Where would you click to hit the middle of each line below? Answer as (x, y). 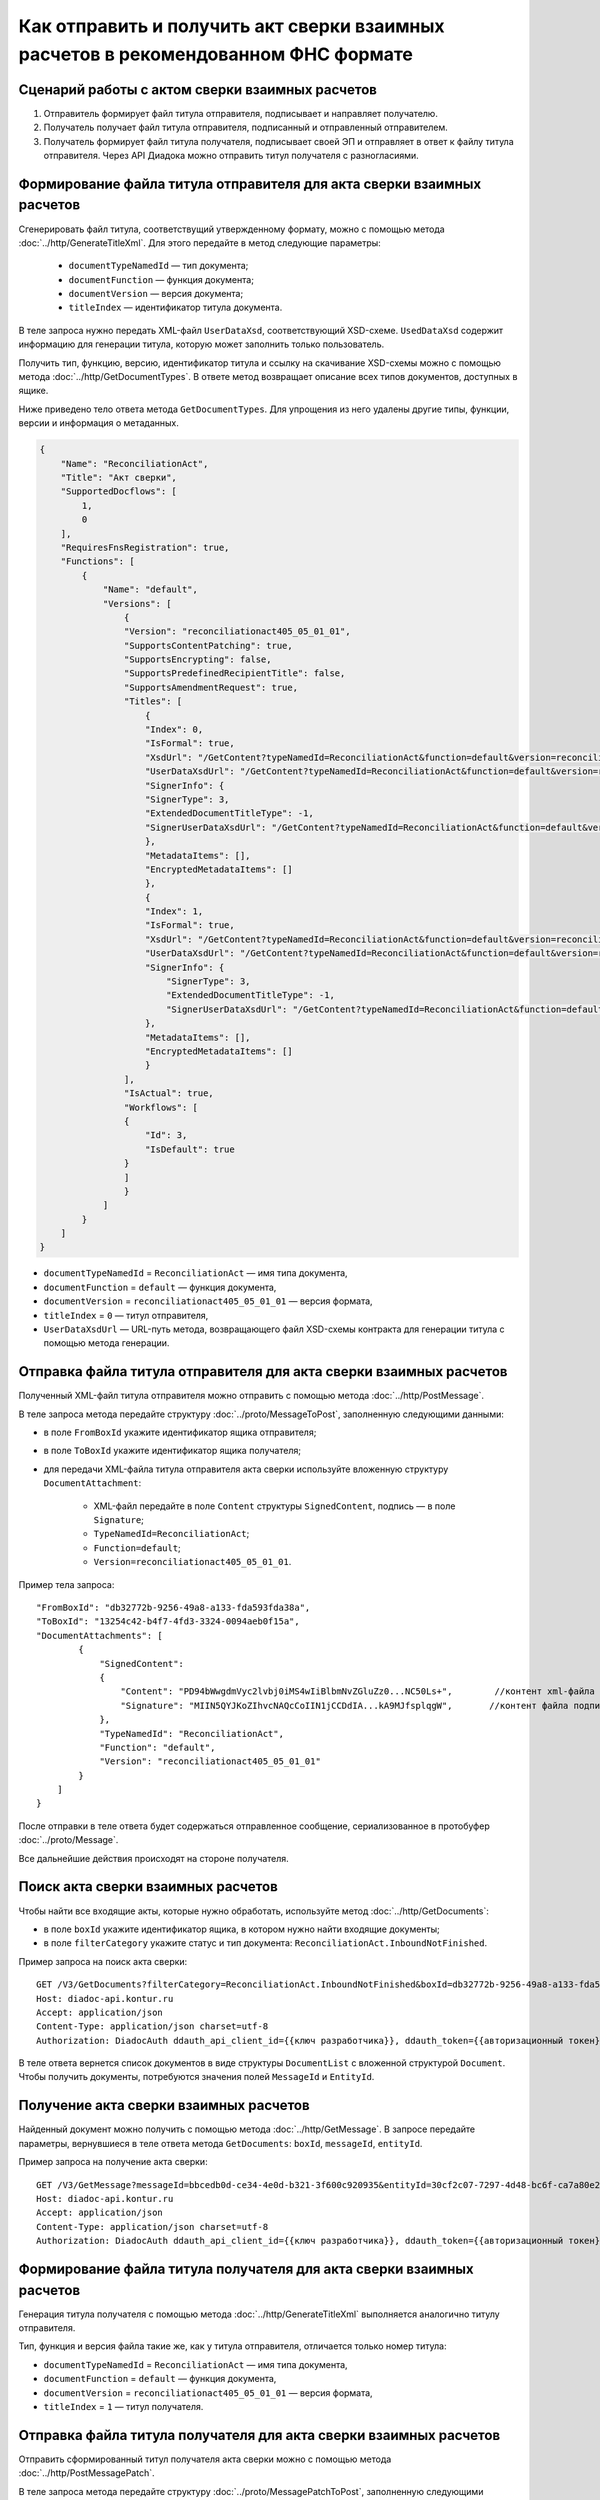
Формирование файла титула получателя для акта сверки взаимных (246, 2268)
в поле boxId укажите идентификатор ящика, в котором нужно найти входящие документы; (241, 1929)
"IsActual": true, (168, 1093)
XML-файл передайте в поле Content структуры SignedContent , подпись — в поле (274, 1506)
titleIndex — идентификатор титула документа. (175, 307)
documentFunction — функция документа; (161, 279)
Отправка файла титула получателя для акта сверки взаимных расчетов (259, 2435)
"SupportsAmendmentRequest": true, (211, 687)
